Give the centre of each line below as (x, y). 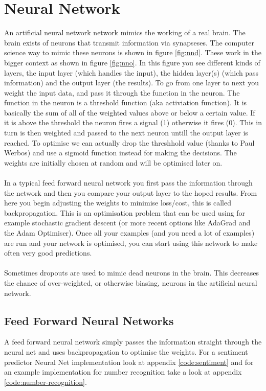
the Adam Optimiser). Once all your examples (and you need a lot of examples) (129, 233)
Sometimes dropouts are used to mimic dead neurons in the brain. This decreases (132, 273)
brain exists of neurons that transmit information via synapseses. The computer (129, 42)
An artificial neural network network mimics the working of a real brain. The (125, 32)
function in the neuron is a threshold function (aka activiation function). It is (126, 102)
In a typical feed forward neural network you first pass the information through (128, 183)
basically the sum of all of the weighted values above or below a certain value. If (130, 112)
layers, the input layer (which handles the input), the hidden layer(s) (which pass (131, 72)
